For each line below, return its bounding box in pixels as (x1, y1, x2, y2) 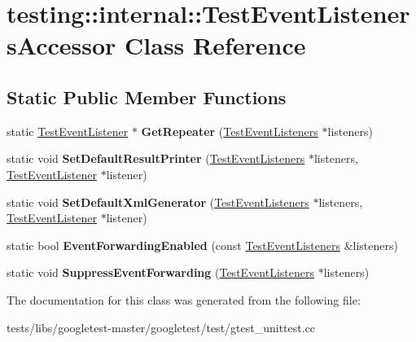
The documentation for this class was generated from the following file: (7, 291, 361, 308)
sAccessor (7, 28, 116, 62)
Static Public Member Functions (7, 84, 287, 109)
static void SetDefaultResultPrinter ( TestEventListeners (7, 150, 305, 167)
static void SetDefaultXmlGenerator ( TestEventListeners (7, 193, 309, 210)
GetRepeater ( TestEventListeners (141, 122, 318, 139)
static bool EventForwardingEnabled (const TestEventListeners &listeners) (7, 236, 398, 253)
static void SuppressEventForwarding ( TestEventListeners (7, 264, 314, 281)
